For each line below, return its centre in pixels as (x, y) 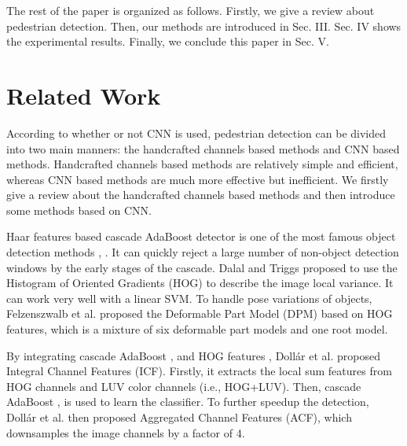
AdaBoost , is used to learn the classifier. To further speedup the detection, (188, 402)
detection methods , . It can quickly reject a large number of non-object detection (203, 252)
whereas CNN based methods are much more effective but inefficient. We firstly (198, 179)
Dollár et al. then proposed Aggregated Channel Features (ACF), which (179, 417)
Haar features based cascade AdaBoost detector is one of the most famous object (201, 236)
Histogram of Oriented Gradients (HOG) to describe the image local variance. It (200, 283)
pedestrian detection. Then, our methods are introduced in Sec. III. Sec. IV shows (204, 26)
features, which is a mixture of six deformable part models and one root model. (197, 329)
